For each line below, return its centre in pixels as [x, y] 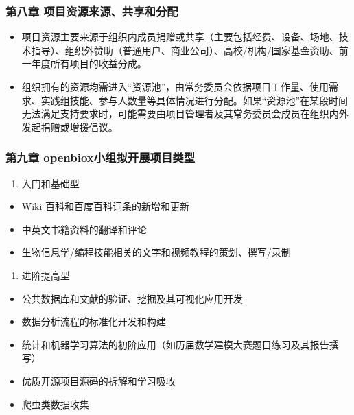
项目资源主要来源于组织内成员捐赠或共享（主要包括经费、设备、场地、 [180, 37]
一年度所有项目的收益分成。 [84, 63]
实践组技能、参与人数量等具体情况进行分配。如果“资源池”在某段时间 [194, 100]
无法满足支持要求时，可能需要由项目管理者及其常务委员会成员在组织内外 [185, 114]
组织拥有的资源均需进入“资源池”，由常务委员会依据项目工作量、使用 [175, 86]
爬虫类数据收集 [55, 404]
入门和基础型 [50, 183]
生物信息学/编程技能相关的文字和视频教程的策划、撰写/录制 [156, 252]
